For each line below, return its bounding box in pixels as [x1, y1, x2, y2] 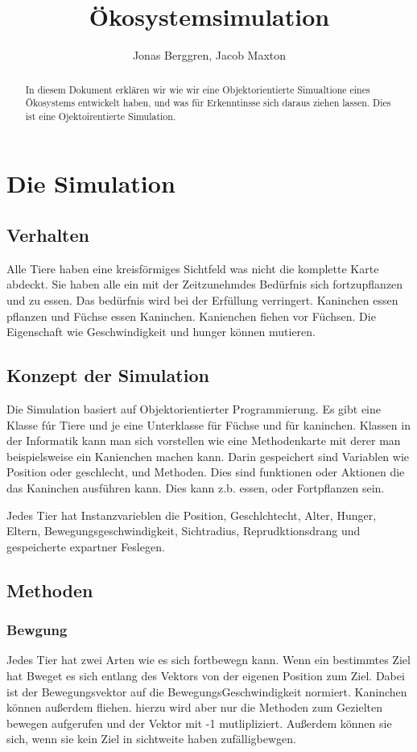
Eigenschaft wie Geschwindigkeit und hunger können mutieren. [6, 323, 316, 340]
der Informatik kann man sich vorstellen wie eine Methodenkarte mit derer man [6, 432, 401, 449]
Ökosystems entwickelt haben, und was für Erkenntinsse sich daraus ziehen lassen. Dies [25, 96, 391, 110]
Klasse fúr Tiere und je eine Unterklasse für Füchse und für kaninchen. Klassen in [6, 416, 411, 433]
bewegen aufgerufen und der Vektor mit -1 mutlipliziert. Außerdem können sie [6, 714, 392, 731]
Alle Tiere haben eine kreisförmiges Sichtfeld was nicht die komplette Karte [6, 260, 379, 276]
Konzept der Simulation [6, 363, 209, 388]
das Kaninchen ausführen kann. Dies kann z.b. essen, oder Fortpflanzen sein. [6, 480, 385, 496]
